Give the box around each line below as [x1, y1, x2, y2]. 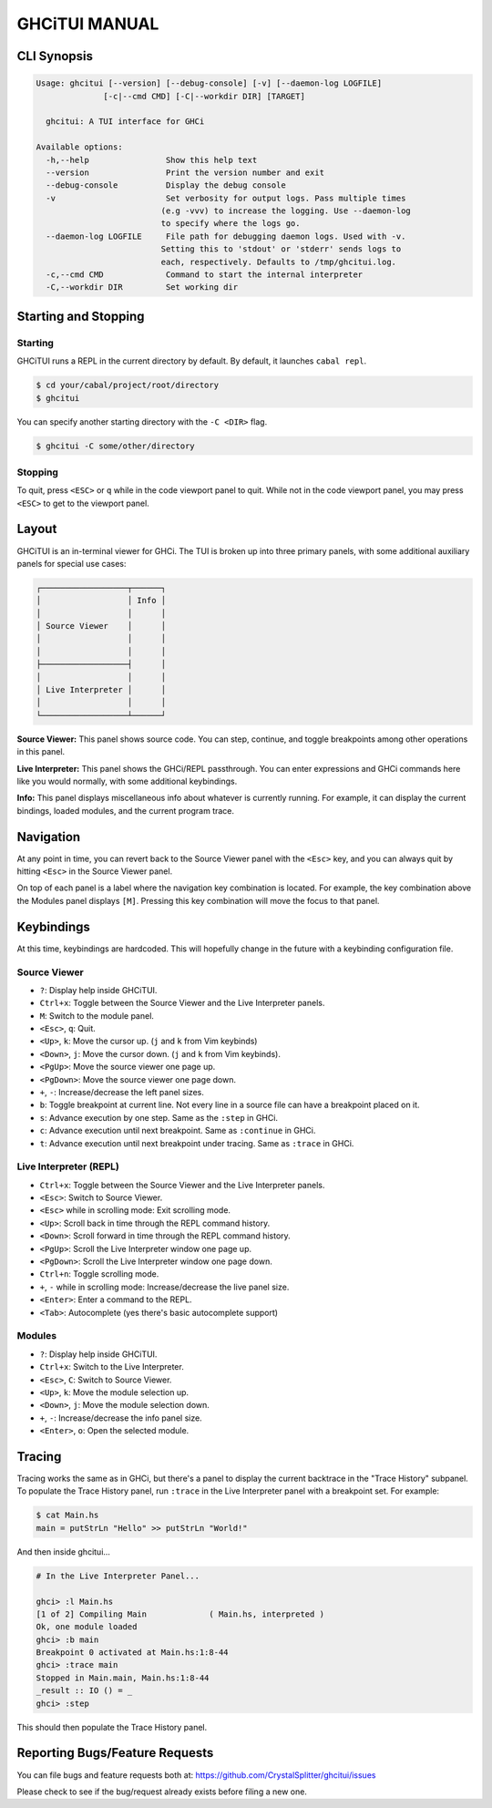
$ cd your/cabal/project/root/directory [36, 380, 219, 391]
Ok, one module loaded [36, 1622, 138, 1632]
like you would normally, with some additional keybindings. [16, 776, 238, 786]
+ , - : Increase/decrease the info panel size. [39, 1412, 202, 1423]
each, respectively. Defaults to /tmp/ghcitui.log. [160, 256, 396, 267]
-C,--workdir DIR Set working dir [46, 282, 239, 293]
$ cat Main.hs [36, 1510, 99, 1521]
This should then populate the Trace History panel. [16, 1721, 208, 1732]
